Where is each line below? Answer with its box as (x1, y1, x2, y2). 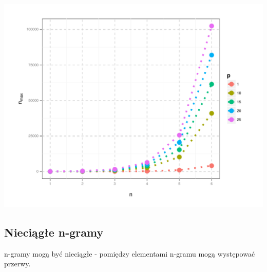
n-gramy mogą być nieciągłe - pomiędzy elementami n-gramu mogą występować (4, 248, 255, 259)
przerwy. (4, 258, 31, 269)
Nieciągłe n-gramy (4, 224, 104, 240)
